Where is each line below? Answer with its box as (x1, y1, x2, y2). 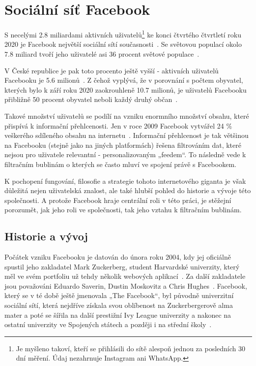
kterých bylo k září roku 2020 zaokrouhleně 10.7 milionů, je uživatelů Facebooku (4, 84, 247, 95)
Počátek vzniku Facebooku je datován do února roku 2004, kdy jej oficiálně (4, 252, 231, 262)
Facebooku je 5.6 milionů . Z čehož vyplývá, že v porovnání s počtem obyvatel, (4, 75, 243, 85)
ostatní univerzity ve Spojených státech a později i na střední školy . (4, 319, 212, 330)
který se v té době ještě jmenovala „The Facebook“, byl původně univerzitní (4, 290, 234, 300)
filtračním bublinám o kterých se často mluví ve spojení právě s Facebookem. (4, 159, 236, 169)
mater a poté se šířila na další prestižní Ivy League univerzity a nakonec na (4, 309, 231, 320)
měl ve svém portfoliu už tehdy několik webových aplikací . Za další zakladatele (4, 271, 246, 281)
